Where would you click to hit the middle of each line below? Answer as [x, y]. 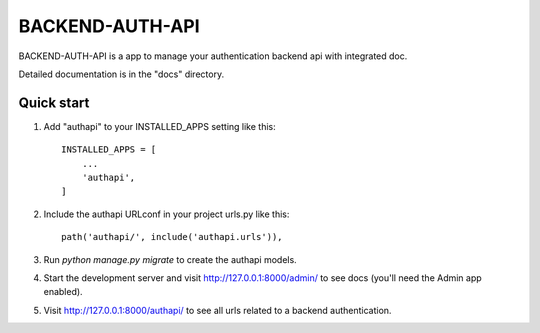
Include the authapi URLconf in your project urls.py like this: [166, 214]
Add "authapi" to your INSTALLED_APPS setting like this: [159, 126]
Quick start [54, 102]
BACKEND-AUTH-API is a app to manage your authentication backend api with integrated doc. [213, 56]
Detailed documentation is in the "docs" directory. [121, 74]
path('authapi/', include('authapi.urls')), [172, 237]
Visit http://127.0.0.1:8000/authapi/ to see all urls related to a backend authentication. [217, 310]
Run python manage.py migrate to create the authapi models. [170, 259]
